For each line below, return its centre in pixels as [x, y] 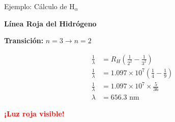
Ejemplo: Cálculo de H [39, 6]
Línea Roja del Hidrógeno [50, 23]
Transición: [24, 40]
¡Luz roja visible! [34, 114]
